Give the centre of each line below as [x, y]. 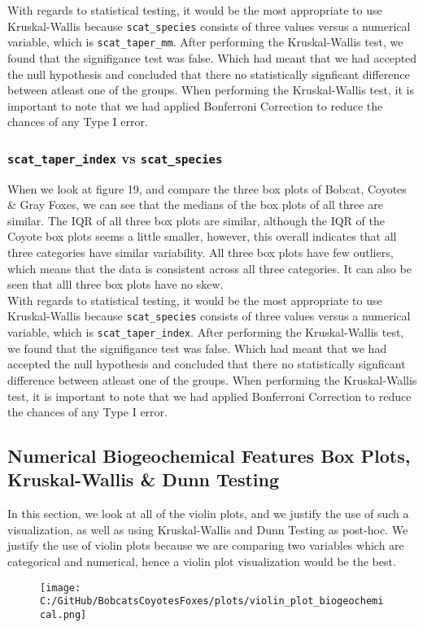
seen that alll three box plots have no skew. [116, 284]
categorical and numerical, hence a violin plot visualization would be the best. [202, 562]
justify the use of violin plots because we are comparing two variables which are [206, 545]
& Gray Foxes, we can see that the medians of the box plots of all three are [195, 205]
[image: [61, 588]
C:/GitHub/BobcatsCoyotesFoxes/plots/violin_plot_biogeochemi [212, 601]
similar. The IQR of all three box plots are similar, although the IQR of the [196, 220]
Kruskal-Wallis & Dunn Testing [144, 479]
